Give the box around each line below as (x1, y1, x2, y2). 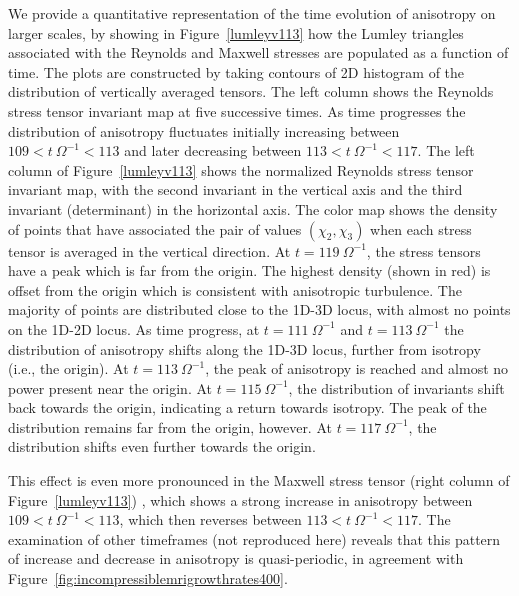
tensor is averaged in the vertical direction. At (8, 240, 291, 261)
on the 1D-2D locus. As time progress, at (8, 318, 260, 339)
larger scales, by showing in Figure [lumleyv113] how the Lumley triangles (8, 22, 464, 43)
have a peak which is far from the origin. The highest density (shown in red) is (8, 260, 491, 281)
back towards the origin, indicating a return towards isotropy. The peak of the (8, 397, 487, 418)
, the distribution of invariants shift (288, 377, 505, 398)
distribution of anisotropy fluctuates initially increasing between (8, 120, 400, 141)
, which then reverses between (119, 509, 302, 530)
